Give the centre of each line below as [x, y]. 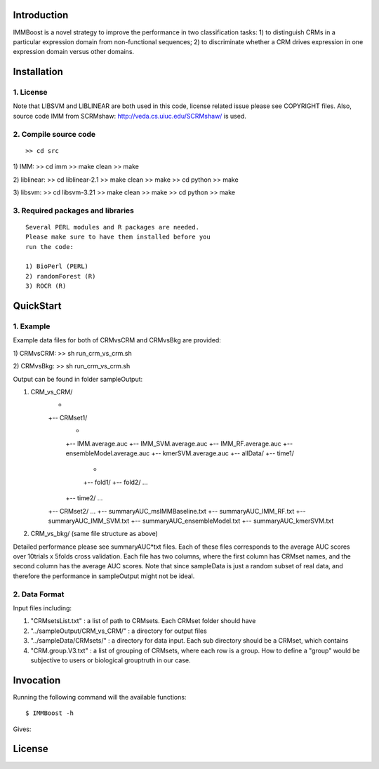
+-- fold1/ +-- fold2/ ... [115, 482]
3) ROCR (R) [46, 286]
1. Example [32, 326]
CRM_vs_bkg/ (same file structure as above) [94, 534]
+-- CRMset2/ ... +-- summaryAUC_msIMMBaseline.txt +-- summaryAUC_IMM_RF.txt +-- [177, 511]
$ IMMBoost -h [49, 713]
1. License [31, 93]
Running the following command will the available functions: [100, 697]
